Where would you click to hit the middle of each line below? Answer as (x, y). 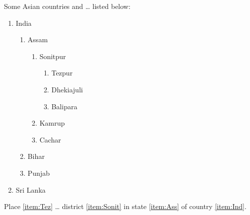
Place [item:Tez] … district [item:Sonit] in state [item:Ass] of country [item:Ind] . (125, 206)
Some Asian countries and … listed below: (67, 6)
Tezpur (62, 73)
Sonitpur (53, 56)
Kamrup (52, 123)
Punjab (39, 173)
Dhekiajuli (67, 89)
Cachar (50, 139)
